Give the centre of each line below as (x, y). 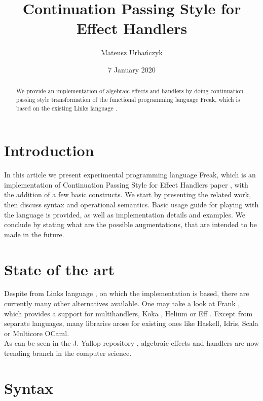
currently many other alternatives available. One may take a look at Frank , (122, 303)
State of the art (60, 269)
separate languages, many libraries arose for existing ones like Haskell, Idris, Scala (131, 323)
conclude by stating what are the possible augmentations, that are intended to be (130, 224)
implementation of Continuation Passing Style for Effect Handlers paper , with (126, 184)
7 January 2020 (132, 69)
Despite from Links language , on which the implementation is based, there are (127, 293)
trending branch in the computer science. (68, 353)
